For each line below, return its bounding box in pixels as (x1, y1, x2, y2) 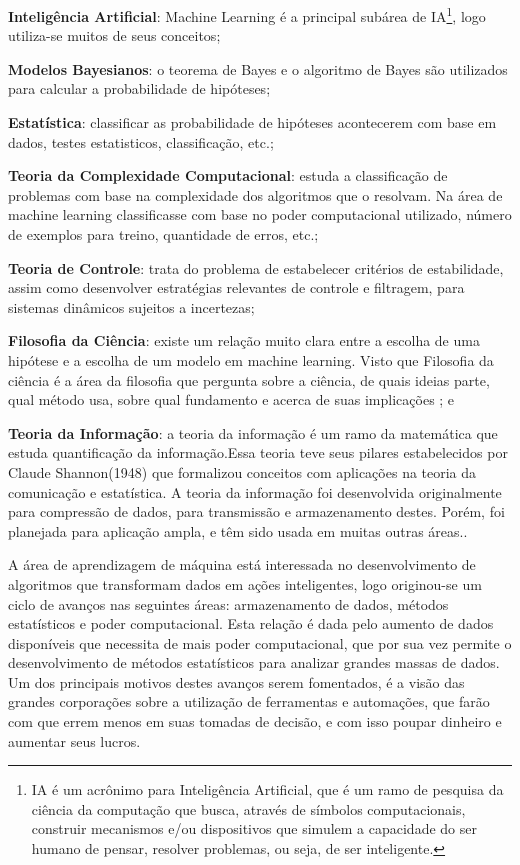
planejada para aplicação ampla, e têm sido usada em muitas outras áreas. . (8, 520, 468, 541)
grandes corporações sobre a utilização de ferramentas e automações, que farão (8, 691, 490, 712)
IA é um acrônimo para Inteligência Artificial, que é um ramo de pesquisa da (31, 779, 504, 800)
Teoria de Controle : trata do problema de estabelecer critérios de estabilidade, (8, 257, 504, 278)
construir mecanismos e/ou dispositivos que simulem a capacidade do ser (31, 818, 477, 839)
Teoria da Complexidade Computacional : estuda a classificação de (8, 165, 448, 186)
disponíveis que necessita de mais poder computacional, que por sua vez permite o (8, 632, 512, 653)
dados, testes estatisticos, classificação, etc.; (8, 131, 274, 152)
